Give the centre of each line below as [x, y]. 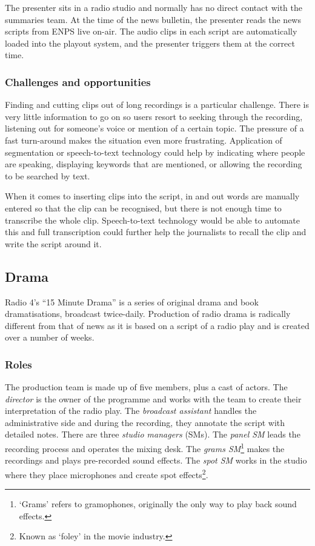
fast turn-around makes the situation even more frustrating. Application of [144, 140]
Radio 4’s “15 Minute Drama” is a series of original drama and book [132, 301]
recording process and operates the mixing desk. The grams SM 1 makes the [145, 448]
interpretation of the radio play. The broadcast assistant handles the [131, 411]
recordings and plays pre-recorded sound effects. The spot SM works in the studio [156, 460]
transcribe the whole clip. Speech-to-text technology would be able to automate [153, 220]
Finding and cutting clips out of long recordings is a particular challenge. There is [157, 105]
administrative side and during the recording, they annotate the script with [145, 422]
